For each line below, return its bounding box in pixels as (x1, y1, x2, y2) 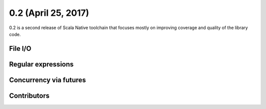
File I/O (9, 44, 32, 53)
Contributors (9, 91, 50, 100)
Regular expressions (9, 60, 74, 69)
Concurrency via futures (9, 75, 86, 84)
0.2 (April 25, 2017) (9, 7, 90, 18)
